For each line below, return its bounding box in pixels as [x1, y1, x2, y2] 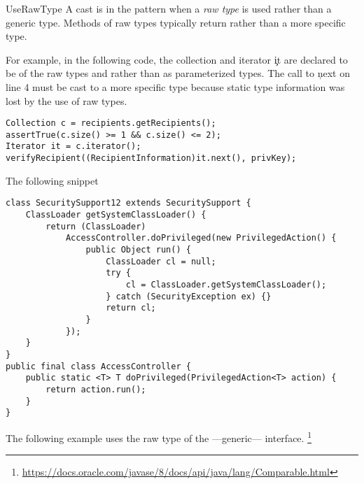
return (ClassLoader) [45, 221, 146, 232]
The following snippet [6, 173, 99, 187]
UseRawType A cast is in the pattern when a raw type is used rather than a [6, 1, 332, 15]
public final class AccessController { [6, 361, 191, 371]
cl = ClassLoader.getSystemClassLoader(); [125, 279, 327, 290]
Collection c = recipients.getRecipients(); [6, 118, 216, 129]
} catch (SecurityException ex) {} [106, 291, 272, 301]
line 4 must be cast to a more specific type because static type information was [6, 79, 345, 94]
